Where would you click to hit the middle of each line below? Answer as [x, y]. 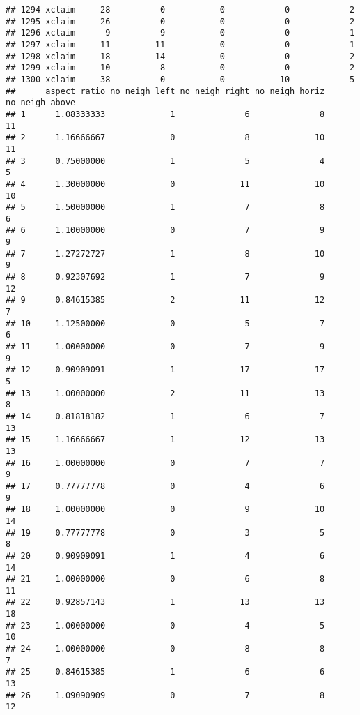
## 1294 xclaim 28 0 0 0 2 [180, 10]
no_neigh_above [41, 103]
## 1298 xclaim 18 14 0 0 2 [180, 56]
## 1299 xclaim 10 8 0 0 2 [180, 68]
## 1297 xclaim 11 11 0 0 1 [180, 44]
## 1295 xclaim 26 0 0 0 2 [180, 21]
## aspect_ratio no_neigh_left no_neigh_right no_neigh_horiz [165, 91]
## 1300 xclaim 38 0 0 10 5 [180, 79]
